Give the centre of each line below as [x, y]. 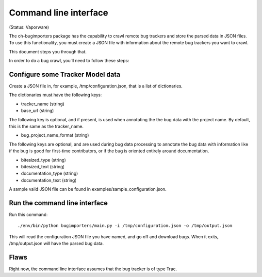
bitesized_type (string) [44, 160]
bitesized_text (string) [43, 166]
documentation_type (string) [49, 173]
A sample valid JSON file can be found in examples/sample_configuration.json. [88, 189]
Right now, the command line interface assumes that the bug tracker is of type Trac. [93, 269]
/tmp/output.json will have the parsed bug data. [57, 244]
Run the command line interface [58, 203]
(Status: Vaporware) [29, 27]
